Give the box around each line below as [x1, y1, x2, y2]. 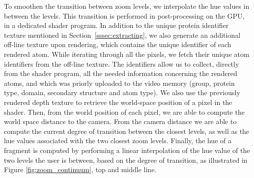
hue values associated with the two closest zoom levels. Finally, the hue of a [4, 135, 231, 146]
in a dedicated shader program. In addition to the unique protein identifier [4, 20, 229, 30]
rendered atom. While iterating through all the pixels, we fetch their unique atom [4, 49, 250, 59]
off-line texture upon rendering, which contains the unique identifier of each [4, 39, 231, 50]
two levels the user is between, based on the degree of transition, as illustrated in [4, 154, 248, 165]
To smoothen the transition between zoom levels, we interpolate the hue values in [4, 1, 250, 11]
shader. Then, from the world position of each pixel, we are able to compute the [4, 106, 245, 117]
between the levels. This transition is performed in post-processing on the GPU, [4, 10, 245, 21]
